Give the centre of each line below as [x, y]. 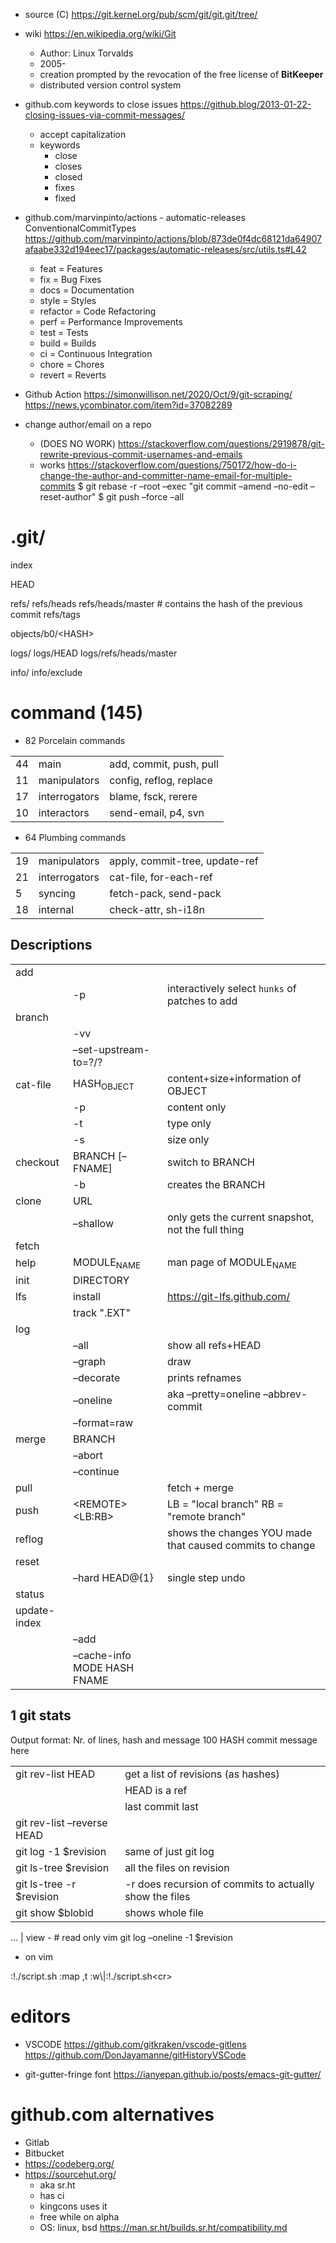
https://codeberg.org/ [69, 2163]
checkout [37, 1162]
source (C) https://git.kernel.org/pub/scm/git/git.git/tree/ [141, 14]
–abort [87, 1455]
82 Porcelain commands [75, 740]
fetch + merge [200, 1487]
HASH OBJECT [103, 1085]
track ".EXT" [101, 1312]
